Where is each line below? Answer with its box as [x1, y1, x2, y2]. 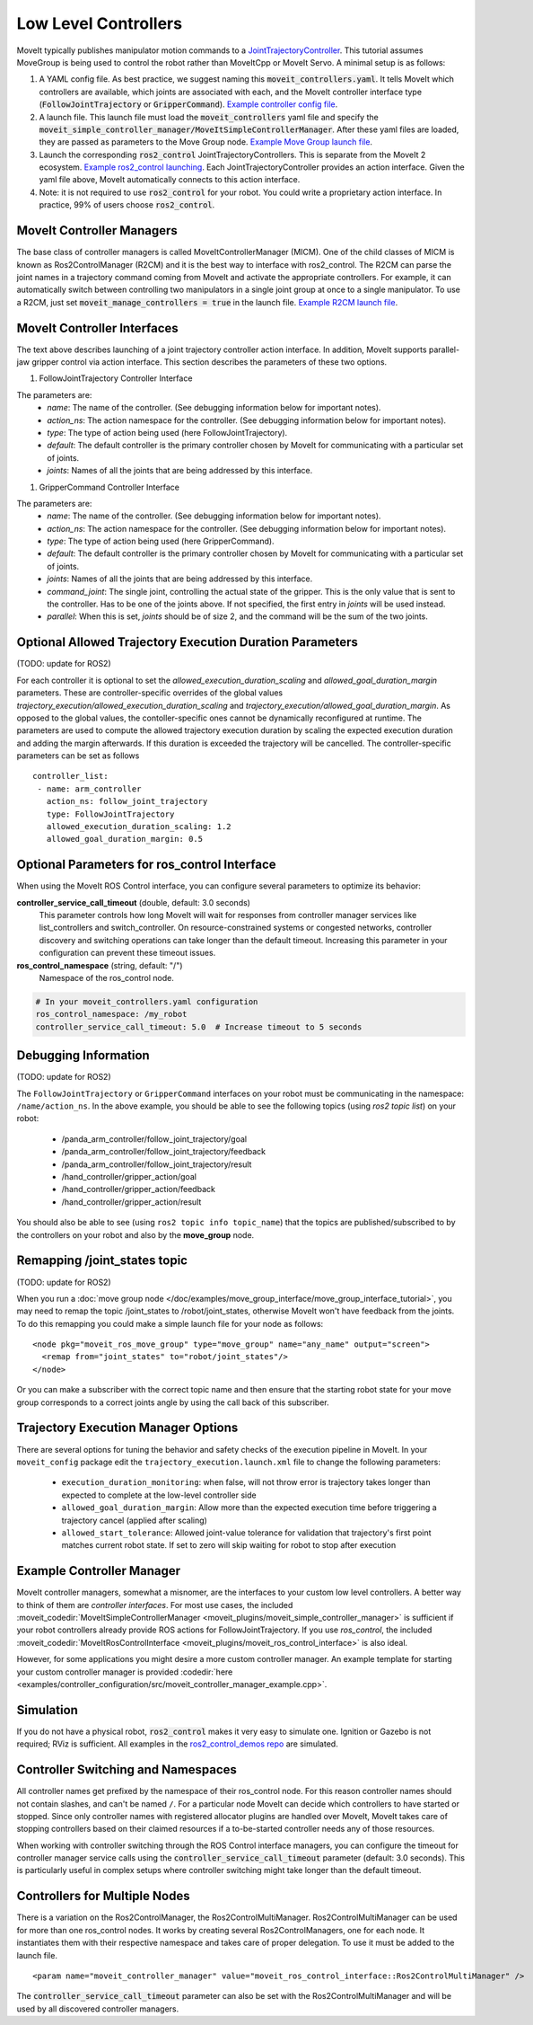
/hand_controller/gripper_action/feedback [61, 1184, 215, 1195]
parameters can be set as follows [16, 750, 140, 761]
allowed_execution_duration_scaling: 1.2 [46, 822, 232, 832]
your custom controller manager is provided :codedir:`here [16, 1667, 233, 1677]
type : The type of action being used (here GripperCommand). [47, 535, 275, 547]
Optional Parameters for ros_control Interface [16, 857, 277, 872]
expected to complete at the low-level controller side [61, 1490, 257, 1500]
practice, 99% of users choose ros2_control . [39, 199, 215, 210]
